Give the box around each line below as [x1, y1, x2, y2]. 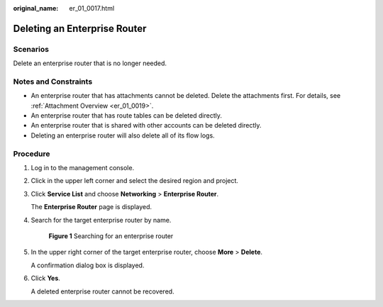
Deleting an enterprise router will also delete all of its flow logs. [30, 131, 216, 140]
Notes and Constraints [13, 77, 93, 86]
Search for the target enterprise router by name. [30, 216, 172, 224]
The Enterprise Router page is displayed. [30, 203, 152, 211]
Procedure [13, 149, 50, 159]
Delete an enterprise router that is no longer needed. [13, 59, 167, 67]
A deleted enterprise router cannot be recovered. [30, 287, 174, 296]
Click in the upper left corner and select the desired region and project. [30, 177, 239, 185]
